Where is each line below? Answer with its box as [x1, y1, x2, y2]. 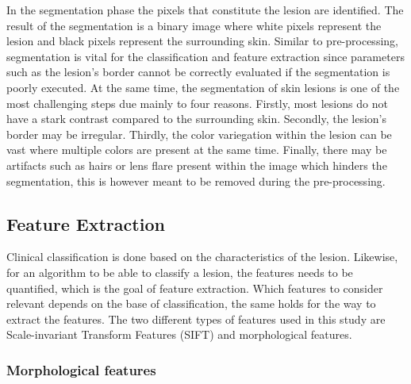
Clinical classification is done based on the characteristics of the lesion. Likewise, [6, 248, 398, 265]
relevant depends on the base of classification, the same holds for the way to [6, 295, 376, 312]
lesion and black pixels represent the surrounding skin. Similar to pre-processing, [6, 33, 398, 49]
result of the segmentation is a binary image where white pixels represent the [6, 17, 382, 33]
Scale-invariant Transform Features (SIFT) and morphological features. [6, 326, 352, 343]
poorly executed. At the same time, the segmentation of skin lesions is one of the [6, 79, 400, 95]
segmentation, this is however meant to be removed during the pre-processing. [6, 172, 386, 189]
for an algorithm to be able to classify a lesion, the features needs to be [6, 263, 353, 280]
